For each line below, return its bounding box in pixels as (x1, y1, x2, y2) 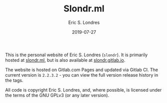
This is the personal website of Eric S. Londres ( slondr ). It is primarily (5, 52, 148, 58)
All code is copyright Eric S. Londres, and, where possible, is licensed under (5, 87, 162, 93)
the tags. (5, 77, 23, 83)
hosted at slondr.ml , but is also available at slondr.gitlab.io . (5, 57, 125, 63)
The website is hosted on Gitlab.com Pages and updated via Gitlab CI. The (5, 67, 158, 73)
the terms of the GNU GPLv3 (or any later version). (5, 92, 109, 98)
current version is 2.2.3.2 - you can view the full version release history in (5, 72, 158, 78)
